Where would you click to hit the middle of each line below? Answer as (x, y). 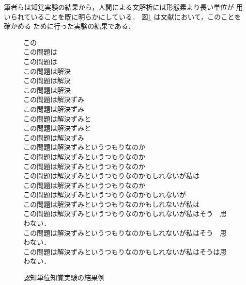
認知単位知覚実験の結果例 (64, 277)
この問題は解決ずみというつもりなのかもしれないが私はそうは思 (125, 251)
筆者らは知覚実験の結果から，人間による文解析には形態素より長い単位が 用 (123, 7)
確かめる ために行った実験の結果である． (69, 26)
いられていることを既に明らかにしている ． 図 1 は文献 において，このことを (123, 16)
